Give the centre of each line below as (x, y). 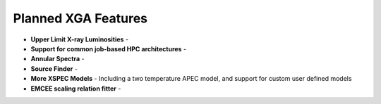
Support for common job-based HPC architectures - (109, 48)
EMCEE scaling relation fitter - (76, 89)
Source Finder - (54, 69)
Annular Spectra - (58, 59)
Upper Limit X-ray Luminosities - (80, 39)
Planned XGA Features (80, 18)
